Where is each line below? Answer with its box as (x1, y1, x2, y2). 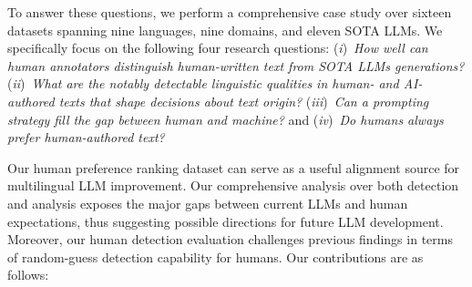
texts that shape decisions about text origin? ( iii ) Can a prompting (58, 91, 429, 110)
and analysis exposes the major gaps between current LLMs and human (7, 193, 408, 212)
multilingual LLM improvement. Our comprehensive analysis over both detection (7, 176, 459, 195)
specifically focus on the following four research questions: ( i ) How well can (7, 38, 428, 57)
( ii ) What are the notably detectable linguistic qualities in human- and (7, 74, 399, 93)
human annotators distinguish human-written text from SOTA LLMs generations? (7, 56, 465, 75)
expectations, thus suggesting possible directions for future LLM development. (7, 211, 444, 231)
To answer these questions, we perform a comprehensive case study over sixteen (7, 3, 452, 21)
